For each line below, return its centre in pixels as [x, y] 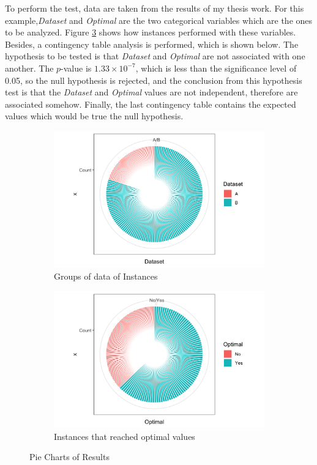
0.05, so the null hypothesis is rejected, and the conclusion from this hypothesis [154, 80]
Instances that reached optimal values [125, 436]
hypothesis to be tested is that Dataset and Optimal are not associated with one [155, 56]
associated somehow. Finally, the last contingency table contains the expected [151, 104]
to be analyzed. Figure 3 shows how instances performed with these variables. [151, 32]
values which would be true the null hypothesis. [94, 116]
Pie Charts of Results [69, 457]
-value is [76, 68]
